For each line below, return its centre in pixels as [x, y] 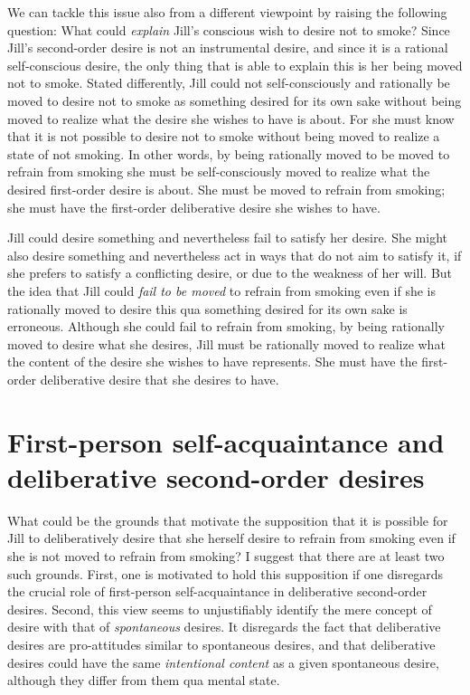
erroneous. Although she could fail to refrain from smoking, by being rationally [226, 326]
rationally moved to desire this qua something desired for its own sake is [207, 308]
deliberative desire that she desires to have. [160, 379]
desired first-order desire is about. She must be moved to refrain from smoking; [226, 189]
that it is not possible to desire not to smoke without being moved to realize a [224, 136]
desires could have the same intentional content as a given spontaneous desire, [223, 662]
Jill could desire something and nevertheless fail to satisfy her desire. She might [227, 238]
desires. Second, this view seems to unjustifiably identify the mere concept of [220, 609]
